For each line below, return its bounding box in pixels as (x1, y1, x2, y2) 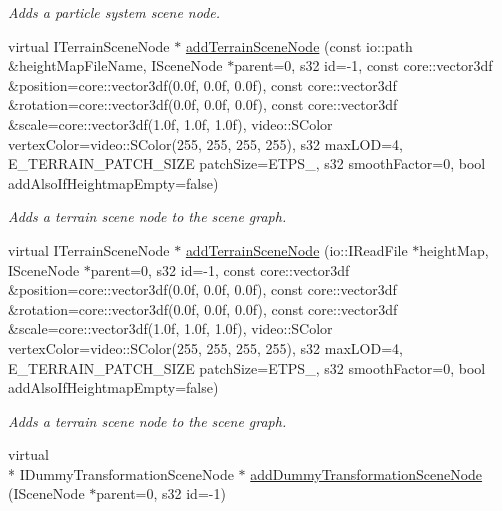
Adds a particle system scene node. (8, 2, 221, 22)
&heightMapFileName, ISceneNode (8, 55, 223, 76)
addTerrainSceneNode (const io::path (185, 35, 413, 56)
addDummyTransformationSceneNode (250, 463, 483, 484)
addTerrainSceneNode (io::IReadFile (185, 239, 408, 260)
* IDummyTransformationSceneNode (8, 463, 234, 484)
